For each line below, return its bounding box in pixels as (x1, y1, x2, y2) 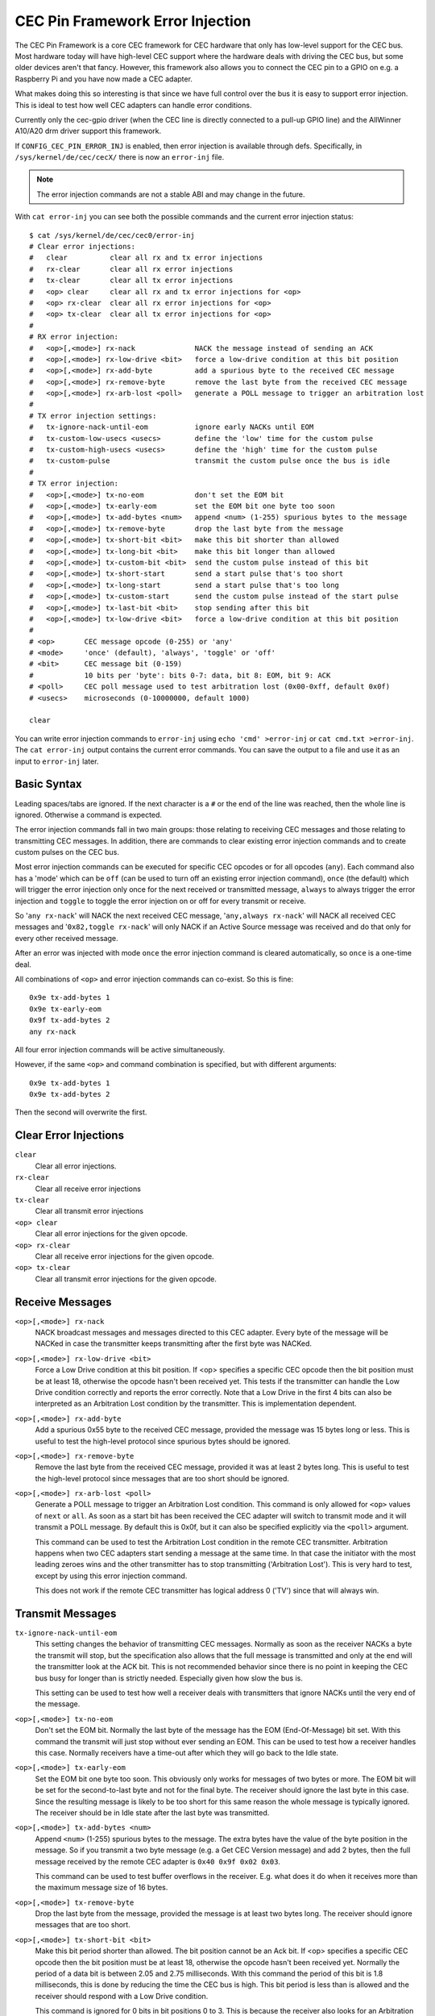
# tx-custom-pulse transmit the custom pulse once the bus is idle (29, 456, 391, 465)
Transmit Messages (14, 1607, 117, 1620)
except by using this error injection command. (35, 1571, 188, 1581)
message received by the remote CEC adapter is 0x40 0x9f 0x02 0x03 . (35, 1856, 281, 1866)
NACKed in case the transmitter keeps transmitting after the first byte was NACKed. (35, 1339, 313, 1348)
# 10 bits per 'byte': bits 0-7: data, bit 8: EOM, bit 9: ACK (29, 670, 331, 680)
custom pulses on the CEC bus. (14, 848, 120, 857)
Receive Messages (14, 1295, 112, 1309)
